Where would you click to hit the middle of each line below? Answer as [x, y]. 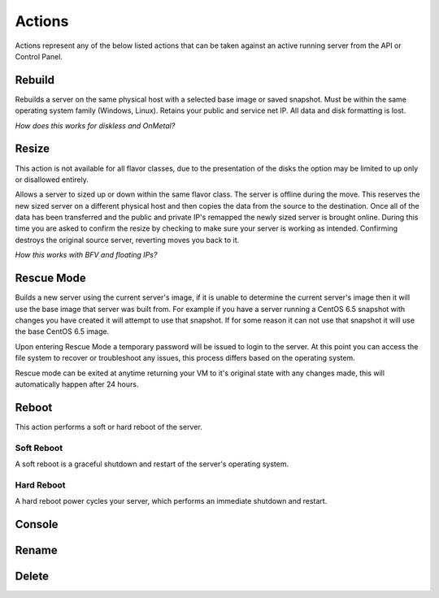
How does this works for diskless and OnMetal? [95, 125]
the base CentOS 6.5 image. [62, 331]
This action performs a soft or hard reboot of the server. [109, 427]
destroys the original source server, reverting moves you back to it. [127, 240]
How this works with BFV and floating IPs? [86, 255]
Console [37, 524]
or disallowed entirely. [52, 180]
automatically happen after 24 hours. [77, 384]
